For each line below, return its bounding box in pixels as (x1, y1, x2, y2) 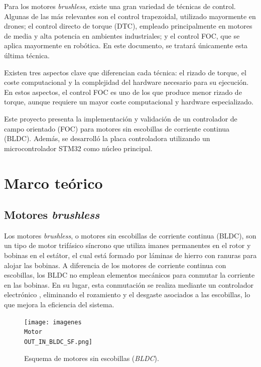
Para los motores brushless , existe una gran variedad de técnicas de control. (4, 1, 236, 11)
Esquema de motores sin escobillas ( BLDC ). (24, 352, 159, 363)
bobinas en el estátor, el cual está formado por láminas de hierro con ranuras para (4, 250, 257, 261)
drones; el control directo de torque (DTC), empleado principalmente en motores (4, 21, 252, 31)
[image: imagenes (24, 318, 82, 326)
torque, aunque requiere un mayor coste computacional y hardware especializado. (4, 96, 253, 107)
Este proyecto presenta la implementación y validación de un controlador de (4, 113, 237, 124)
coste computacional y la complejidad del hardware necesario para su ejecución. (4, 77, 249, 87)
